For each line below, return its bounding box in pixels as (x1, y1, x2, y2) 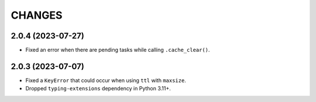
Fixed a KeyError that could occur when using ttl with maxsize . (25, 76, 187, 84)
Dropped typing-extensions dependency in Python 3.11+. (25, 85, 171, 92)
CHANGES (11, 9, 63, 22)
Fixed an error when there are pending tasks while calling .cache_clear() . (25, 47, 210, 54)
